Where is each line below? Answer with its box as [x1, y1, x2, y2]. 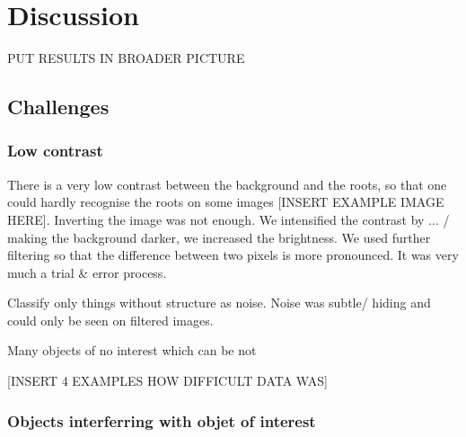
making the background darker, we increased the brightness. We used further [7, 227, 431, 246]
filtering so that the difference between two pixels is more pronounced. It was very [7, 245, 459, 264]
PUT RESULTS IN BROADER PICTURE [7, 49, 245, 67]
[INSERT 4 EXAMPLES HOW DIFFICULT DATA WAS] [7, 371, 328, 390]
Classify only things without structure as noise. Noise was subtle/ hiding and [7, 293, 431, 312]
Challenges [7, 93, 110, 120]
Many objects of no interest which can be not [7, 341, 257, 360]
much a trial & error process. [7, 263, 167, 281]
